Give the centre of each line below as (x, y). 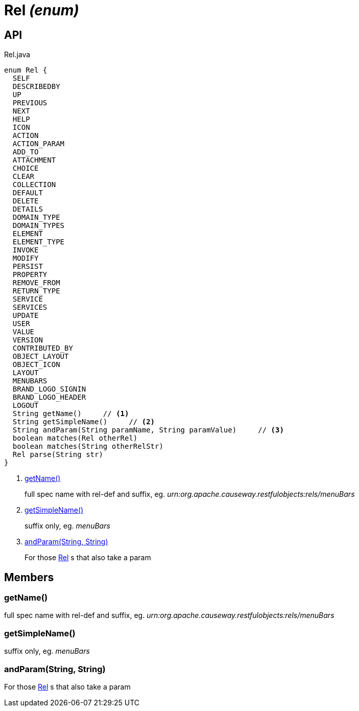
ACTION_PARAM (39, 144)
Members (29, 577)
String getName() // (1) (71, 414)
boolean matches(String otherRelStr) (88, 446)
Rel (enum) (42, 10)
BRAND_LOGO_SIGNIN (49, 389)
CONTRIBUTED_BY (43, 348)
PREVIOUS (30, 103)
